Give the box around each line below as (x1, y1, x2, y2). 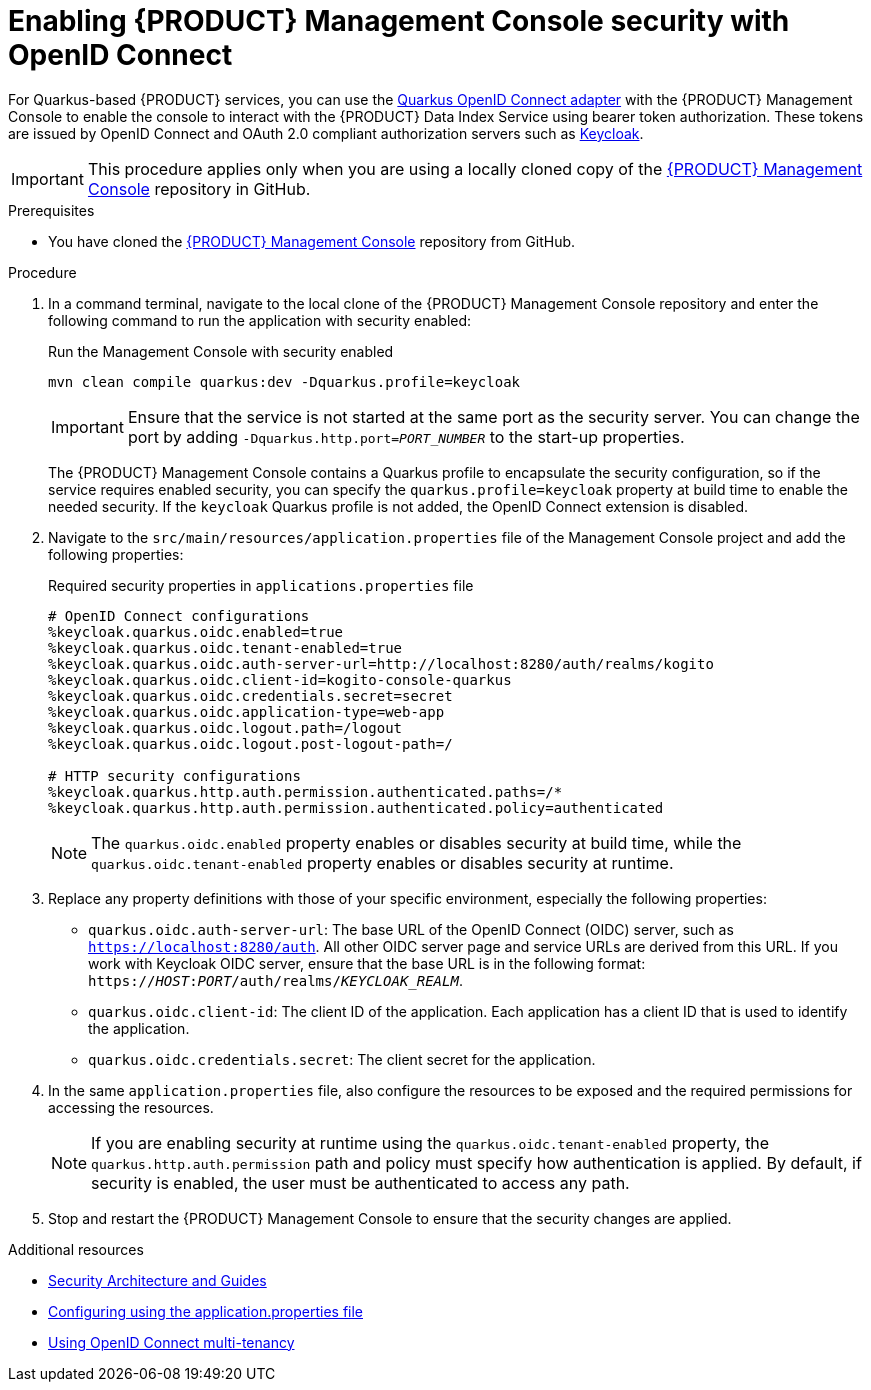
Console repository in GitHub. (87, 178, 311, 199)
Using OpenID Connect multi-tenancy (48, 1333, 295, 1351)
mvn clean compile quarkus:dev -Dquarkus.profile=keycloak (48, 373, 521, 390)
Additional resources (8, 1240, 144, 1258)
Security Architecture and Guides (48, 1271, 267, 1289)
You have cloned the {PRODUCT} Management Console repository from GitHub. (48, 232, 576, 250)
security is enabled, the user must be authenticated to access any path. (91, 1172, 630, 1193)
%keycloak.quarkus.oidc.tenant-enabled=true (48, 639, 403, 656)
